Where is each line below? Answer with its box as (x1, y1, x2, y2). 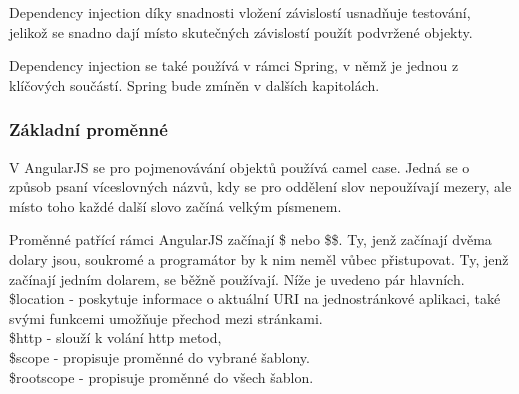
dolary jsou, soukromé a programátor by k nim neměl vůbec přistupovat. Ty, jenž (9, 248, 509, 269)
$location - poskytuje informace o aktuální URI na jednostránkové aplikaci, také (9, 288, 501, 309)
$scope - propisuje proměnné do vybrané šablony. (9, 346, 310, 367)
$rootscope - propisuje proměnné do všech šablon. (9, 366, 314, 387)
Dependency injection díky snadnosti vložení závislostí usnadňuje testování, (9, 2, 471, 22)
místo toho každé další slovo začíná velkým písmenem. (9, 195, 342, 216)
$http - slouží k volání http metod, (9, 327, 222, 348)
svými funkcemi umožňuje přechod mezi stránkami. (9, 307, 323, 328)
